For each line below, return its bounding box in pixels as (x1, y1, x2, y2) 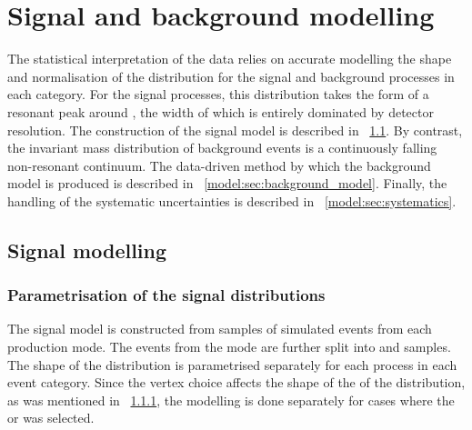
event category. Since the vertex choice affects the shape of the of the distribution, (7, 373, 466, 392)
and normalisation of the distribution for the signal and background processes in (7, 66, 455, 85)
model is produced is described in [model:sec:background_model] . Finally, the (7, 174, 447, 193)
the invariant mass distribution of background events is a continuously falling (7, 138, 437, 157)
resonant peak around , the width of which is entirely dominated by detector (7, 102, 434, 121)
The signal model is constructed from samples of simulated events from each (7, 319, 432, 338)
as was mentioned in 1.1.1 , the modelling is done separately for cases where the (7, 390, 455, 409)
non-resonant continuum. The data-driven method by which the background (7, 155, 431, 175)
